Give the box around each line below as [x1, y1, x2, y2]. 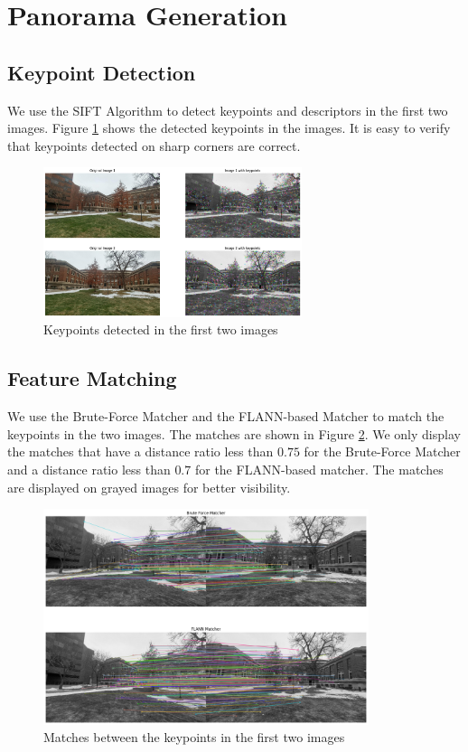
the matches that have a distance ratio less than [7, 442, 274, 461]
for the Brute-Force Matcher [304, 442, 461, 461]
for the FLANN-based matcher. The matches [194, 459, 444, 478]
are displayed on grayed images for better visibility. [7, 477, 291, 496]
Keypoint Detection [7, 58, 196, 86]
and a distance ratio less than [7, 459, 171, 478]
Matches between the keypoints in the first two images [43, 728, 345, 747]
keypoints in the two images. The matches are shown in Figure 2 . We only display [7, 424, 461, 443]
